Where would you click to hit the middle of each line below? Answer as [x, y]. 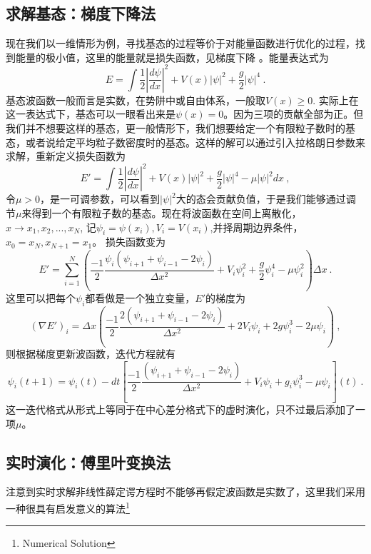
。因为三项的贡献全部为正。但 [294, 114]
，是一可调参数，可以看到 [100, 199]
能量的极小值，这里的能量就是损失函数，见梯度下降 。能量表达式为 [172, 57]
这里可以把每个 [41, 297]
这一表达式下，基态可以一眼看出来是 [91, 114]
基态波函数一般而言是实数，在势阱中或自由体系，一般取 [136, 100]
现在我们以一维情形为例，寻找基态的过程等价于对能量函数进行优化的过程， [181, 43]
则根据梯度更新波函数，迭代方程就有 [91, 354]
